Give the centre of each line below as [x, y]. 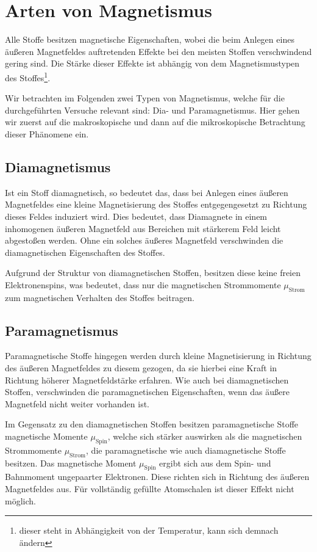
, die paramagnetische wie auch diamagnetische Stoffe [186, 450]
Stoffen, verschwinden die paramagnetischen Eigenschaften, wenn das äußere [147, 392]
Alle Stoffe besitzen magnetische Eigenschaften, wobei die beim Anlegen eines [150, 39]
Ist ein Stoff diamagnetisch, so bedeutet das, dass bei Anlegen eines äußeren [147, 192]
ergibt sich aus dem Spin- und [215, 463]
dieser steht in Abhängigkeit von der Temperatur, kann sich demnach [149, 530]
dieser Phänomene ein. [47, 133]
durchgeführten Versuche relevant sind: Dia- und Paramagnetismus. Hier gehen [152, 110]
